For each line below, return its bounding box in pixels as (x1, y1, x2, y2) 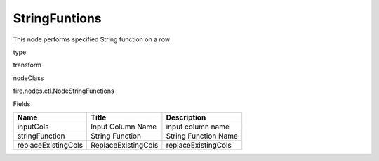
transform (13, 60, 42, 70)
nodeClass (13, 74, 44, 82)
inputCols (17, 122, 49, 131)
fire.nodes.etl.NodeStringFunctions (13, 86, 115, 95)
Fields (13, 99, 31, 108)
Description (166, 112, 206, 122)
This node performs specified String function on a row (13, 35, 171, 44)
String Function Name (166, 131, 239, 141)
